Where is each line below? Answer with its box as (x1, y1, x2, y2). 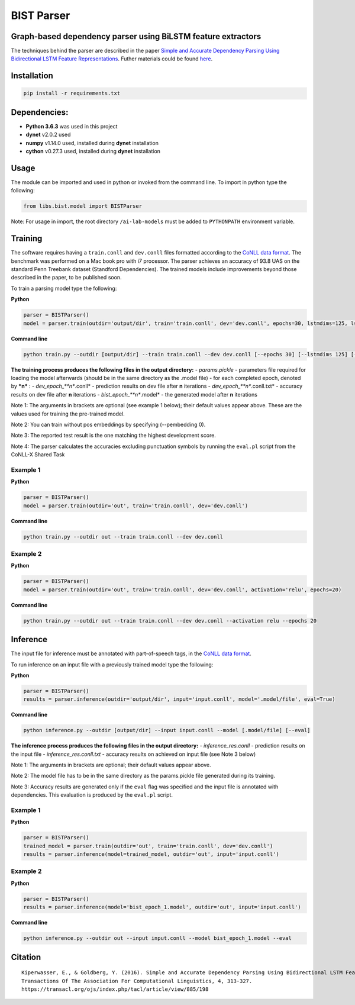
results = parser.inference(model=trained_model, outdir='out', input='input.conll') (23, 851, 279, 858)
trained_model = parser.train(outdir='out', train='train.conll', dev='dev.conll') (23, 842, 273, 849)
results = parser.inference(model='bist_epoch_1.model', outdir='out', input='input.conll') (23, 904, 301, 911)
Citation (11, 952, 41, 962)
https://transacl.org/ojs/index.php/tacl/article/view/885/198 (21, 985, 209, 993)
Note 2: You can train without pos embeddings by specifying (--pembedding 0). (11, 421, 206, 428)
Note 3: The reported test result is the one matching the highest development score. (11, 432, 216, 439)
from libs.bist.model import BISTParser (23, 203, 142, 210)
